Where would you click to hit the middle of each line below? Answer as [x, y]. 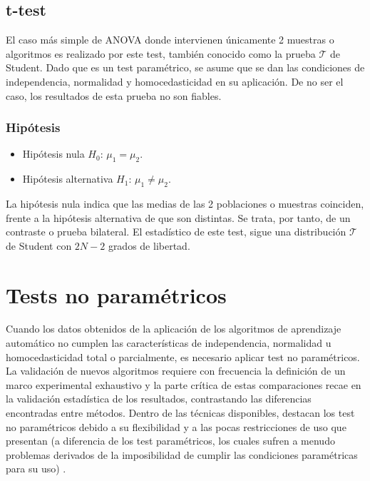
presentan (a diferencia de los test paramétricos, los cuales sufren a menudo [170, 441]
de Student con [39, 245]
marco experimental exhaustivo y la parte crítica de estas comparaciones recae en [184, 384]
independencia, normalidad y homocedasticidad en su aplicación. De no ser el [175, 81]
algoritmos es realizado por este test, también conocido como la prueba [161, 53]
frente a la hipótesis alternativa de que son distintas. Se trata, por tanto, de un [178, 217]
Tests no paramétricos [116, 294]
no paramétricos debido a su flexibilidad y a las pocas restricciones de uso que [176, 426]
